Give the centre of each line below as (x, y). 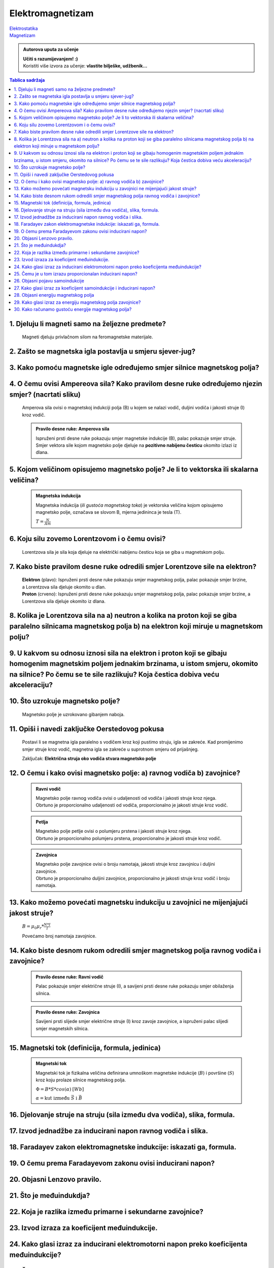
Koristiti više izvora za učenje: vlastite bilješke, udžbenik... (85, 66)
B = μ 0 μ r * (33, 927)
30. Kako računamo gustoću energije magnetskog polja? (73, 309)
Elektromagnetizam (52, 13)
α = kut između (53, 1098)
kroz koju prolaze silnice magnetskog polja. (81, 1080)
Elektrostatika (24, 28)
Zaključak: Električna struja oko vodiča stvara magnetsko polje (89, 759)
